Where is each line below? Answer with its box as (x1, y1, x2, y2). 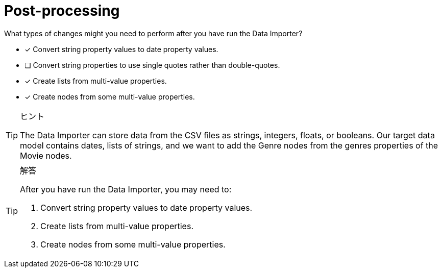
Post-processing (4, 2, 120, 19)
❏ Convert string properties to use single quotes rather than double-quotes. (24, 60, 280, 69)
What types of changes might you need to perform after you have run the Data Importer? (4, 29, 303, 38)
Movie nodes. (20, 150, 72, 161)
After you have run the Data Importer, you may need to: (20, 184, 232, 194)
